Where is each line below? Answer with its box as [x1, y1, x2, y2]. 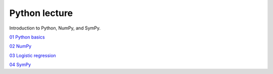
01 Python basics [9, 34, 45, 40]
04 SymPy [9, 61, 31, 67]
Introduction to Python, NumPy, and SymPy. [9, 25, 101, 31]
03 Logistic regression [9, 52, 56, 58]
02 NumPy [9, 43, 32, 49]
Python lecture [9, 7, 73, 18]
